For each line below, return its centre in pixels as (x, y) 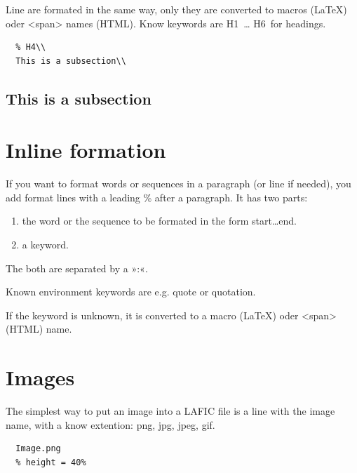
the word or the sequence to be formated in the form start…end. (160, 221)
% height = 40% (51, 462)
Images (40, 377)
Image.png (38, 449)
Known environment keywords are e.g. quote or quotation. (131, 292)
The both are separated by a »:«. (77, 268)
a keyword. (45, 245)
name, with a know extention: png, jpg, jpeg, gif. (110, 424)
